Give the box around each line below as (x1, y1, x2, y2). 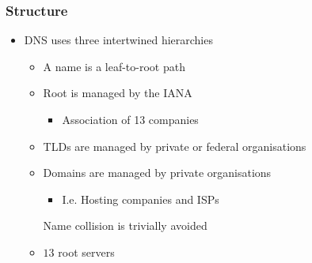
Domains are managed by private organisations (43, 164, 272, 181)
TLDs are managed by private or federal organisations (43, 137, 306, 154)
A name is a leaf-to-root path (43, 58, 185, 74)
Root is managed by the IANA (43, 85, 192, 101)
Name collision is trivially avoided (43, 217, 207, 234)
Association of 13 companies (62, 111, 199, 127)
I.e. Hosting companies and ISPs (62, 190, 219, 207)
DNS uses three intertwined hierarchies (24, 32, 213, 48)
